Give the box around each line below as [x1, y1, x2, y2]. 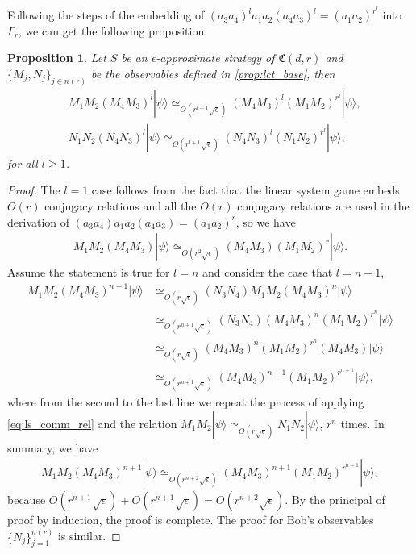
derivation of [7, 213, 70, 230]
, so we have [235, 213, 296, 230]
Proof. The [7, 181, 60, 198]
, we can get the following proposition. [18, 22, 208, 39]
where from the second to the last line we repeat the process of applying [7, 394, 364, 410]
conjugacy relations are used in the [237, 197, 410, 214]
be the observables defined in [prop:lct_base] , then [91, 65, 335, 81]
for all [7, 154, 38, 171]
